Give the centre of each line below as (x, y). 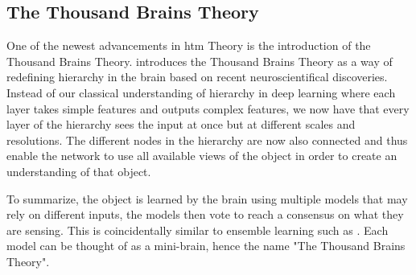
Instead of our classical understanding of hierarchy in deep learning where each (201, 92)
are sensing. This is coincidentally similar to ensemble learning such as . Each (198, 230)
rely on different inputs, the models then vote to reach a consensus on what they (205, 214)
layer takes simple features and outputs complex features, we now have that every (208, 108)
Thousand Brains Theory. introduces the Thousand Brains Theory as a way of (200, 61)
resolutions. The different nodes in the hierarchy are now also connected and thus (207, 140)
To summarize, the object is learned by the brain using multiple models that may (207, 198)
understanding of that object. (79, 171)
